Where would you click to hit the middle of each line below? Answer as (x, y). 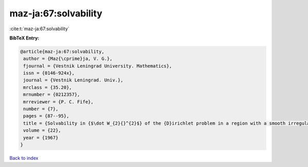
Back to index (24, 158)
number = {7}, (41, 109)
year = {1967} (41, 138)
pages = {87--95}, (46, 116)
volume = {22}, (42, 130)
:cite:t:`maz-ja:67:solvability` (39, 29)
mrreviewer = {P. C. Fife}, (59, 102)
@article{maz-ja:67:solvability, (62, 51)
